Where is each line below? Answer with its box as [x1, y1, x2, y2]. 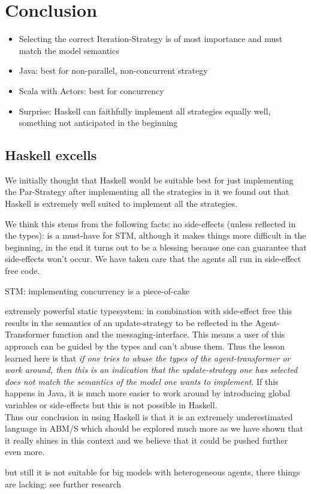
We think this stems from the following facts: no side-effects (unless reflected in [5, 217, 296, 230]
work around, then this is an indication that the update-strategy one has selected [5, 363, 298, 376]
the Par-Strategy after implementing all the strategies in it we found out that [5, 185, 289, 198]
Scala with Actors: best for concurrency [19, 84, 164, 97]
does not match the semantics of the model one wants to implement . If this [5, 375, 279, 387]
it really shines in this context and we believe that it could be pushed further [5, 433, 288, 446]
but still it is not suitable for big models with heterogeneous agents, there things [5, 465, 300, 478]
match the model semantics [19, 44, 119, 56]
